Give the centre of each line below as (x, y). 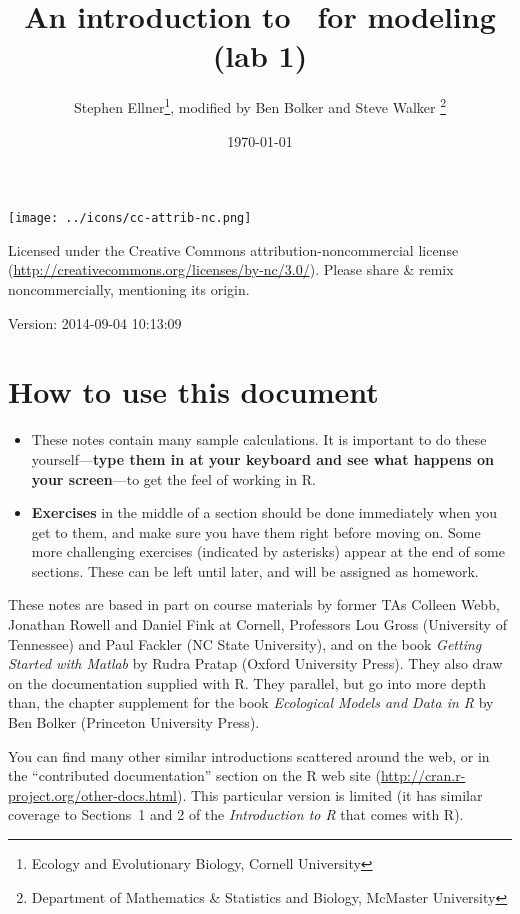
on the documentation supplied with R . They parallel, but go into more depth (247, 682)
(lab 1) (260, 55)
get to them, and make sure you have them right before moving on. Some (256, 531)
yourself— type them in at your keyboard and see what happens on (262, 458)
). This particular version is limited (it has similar (330, 794)
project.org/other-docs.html (92, 794)
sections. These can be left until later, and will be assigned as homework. (255, 570)
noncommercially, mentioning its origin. (129, 289)
